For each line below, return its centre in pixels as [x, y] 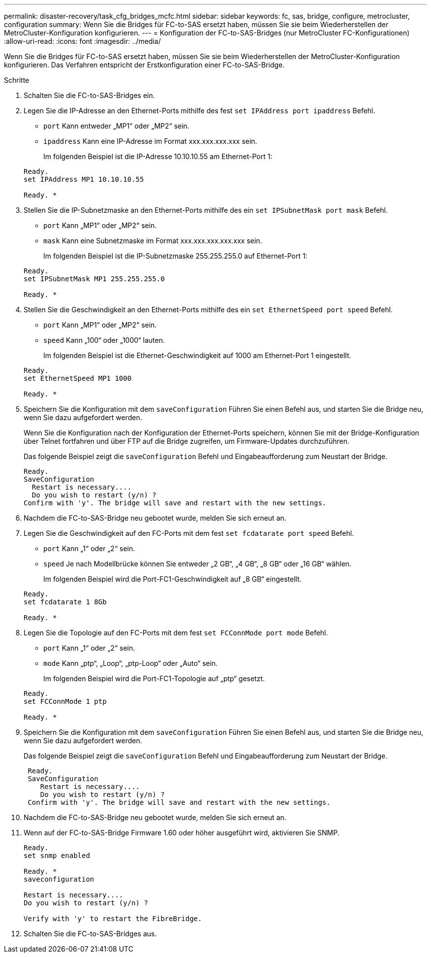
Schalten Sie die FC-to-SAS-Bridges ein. [89, 95]
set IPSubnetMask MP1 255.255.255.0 [94, 279]
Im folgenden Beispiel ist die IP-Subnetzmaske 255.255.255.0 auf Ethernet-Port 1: [175, 256]
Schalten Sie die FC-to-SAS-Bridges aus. [90, 934]
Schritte [17, 80]
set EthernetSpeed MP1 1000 [78, 378]
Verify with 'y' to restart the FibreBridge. [113, 919]
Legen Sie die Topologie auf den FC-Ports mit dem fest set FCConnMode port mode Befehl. [176, 633]
